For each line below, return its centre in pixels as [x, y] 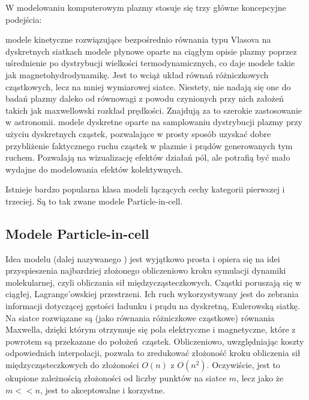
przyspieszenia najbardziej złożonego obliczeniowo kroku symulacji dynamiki [146, 270]
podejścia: [24, 19]
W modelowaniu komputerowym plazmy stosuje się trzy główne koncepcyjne [146, 7]
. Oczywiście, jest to [243, 365]
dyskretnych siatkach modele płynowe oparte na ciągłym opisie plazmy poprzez [151, 51]
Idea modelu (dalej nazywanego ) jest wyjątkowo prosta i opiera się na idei [143, 258]
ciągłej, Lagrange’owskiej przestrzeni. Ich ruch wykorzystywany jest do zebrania [152, 294]
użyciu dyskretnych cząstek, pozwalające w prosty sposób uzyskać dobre [138, 133]
